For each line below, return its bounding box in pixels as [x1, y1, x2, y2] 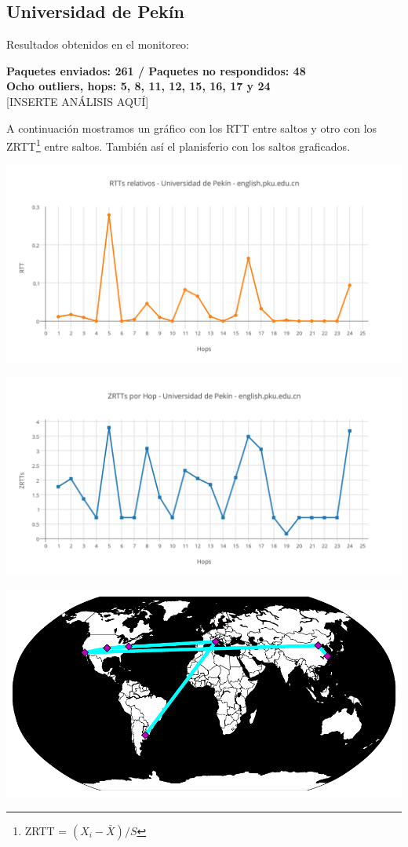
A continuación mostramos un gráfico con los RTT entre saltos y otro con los [6, 119, 377, 136]
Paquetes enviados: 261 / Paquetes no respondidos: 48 [6, 62, 306, 78]
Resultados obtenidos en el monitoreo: [6, 36, 190, 53]
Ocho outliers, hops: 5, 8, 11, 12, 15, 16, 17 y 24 [6, 78, 271, 94]
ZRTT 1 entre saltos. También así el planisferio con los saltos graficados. [6, 136, 351, 154]
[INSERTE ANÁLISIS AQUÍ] [6, 93, 149, 109]
